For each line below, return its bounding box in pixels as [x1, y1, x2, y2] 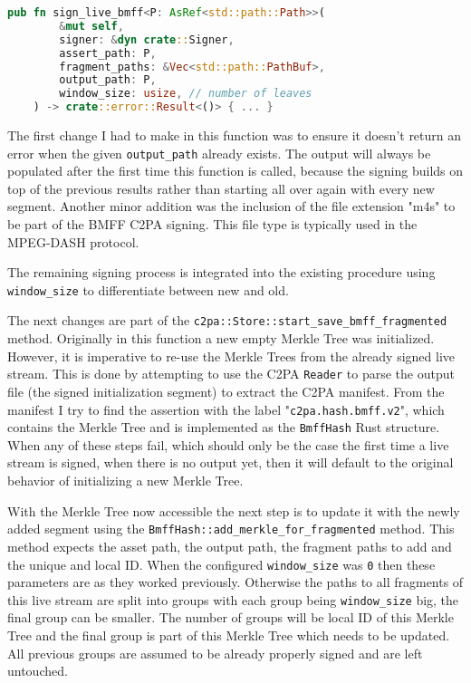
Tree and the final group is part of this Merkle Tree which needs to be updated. [7, 626, 450, 644]
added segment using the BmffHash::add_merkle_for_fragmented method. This [7, 519, 455, 538]
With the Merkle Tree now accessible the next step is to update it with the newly [7, 501, 460, 520]
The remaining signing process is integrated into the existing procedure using [7, 263, 436, 282]
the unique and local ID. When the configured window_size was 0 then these [7, 554, 436, 573]
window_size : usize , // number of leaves [59, 87, 312, 101]
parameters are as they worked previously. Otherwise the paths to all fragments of [7, 572, 464, 592]
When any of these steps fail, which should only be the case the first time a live [7, 435, 449, 454]
